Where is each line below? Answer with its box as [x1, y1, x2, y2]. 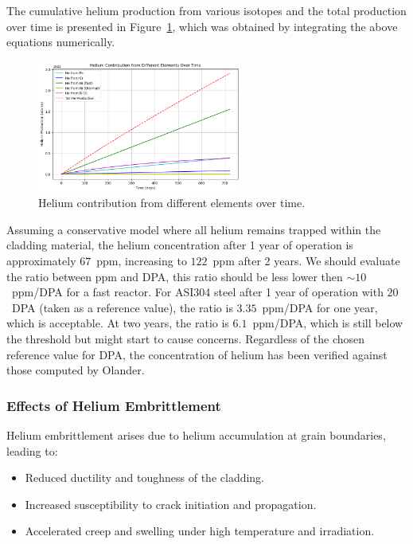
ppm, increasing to [96, 252, 187, 269]
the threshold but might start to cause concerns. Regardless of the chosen [6, 331, 365, 346]
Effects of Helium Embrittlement [6, 395, 221, 415]
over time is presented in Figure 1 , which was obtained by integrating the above [6, 18, 398, 34]
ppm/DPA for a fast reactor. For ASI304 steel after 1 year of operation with [11, 284, 384, 300]
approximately [6, 252, 76, 269]
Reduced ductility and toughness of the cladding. [25, 469, 265, 486]
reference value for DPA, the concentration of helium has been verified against [6, 346, 388, 362]
